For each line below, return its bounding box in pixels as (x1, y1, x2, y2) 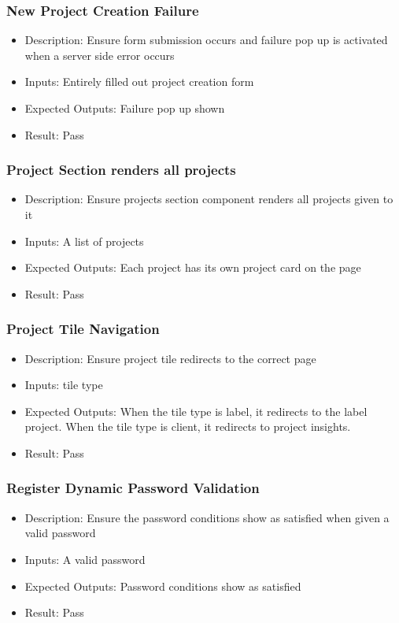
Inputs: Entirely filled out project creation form (24, 73, 254, 90)
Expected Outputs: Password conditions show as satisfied (24, 577, 301, 594)
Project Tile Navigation (6, 319, 160, 339)
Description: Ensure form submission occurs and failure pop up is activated (24, 32, 388, 48)
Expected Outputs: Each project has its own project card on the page (24, 259, 361, 276)
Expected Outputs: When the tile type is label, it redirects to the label (24, 402, 368, 419)
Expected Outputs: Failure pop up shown (24, 100, 225, 116)
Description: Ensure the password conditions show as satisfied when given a (24, 509, 390, 525)
